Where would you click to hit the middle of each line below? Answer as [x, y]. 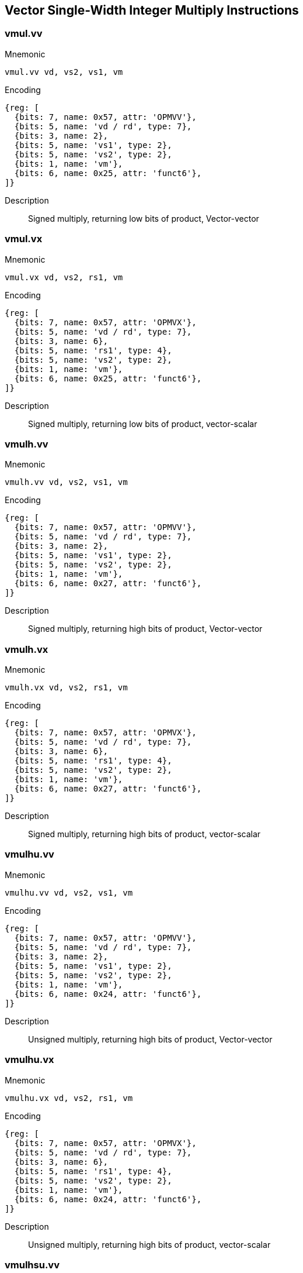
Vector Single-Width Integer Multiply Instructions [152, 10]
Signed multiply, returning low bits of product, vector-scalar [143, 424]
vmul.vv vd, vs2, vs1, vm [64, 72]
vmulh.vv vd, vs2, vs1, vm [66, 482]
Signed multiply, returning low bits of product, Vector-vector [144, 218]
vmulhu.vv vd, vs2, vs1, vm [69, 892]
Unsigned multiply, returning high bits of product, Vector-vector [150, 1039]
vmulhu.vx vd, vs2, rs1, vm [69, 1098]
